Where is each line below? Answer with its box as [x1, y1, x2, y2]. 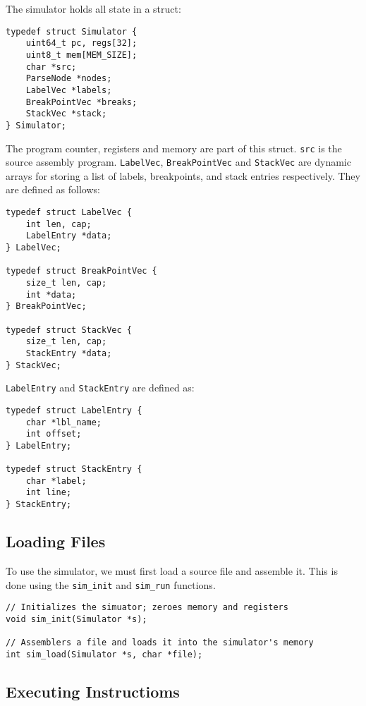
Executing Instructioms [6, 680, 180, 702]
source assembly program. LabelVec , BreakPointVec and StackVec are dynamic [6, 154, 351, 169]
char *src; [25, 61, 77, 72]
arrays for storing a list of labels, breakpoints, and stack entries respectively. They [6, 168, 360, 183]
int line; [25, 487, 72, 498]
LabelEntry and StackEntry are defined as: [6, 380, 195, 395]
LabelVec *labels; [25, 85, 112, 95]
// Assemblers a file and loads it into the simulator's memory [6, 638, 314, 648]
